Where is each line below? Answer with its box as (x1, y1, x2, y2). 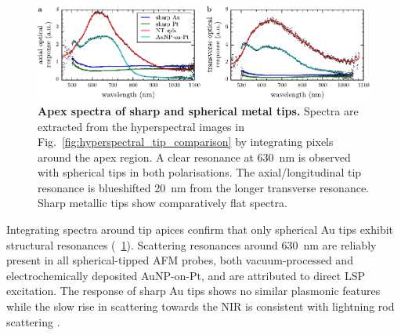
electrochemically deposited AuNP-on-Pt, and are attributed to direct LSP (6, 267, 365, 283)
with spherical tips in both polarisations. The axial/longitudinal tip (38, 164, 362, 180)
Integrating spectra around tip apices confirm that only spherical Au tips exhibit (6, 221, 394, 238)
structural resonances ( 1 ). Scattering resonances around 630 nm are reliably (6, 236, 377, 253)
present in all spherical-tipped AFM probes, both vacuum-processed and (6, 252, 353, 268)
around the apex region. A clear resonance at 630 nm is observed (38, 148, 351, 165)
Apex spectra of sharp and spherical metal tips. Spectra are (38, 102, 359, 118)
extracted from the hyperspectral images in (38, 118, 244, 134)
